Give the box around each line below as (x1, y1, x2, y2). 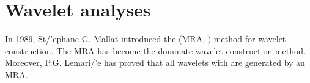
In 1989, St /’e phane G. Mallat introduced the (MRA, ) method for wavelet (5, 32, 286, 45)
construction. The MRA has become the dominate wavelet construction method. (5, 44, 306, 57)
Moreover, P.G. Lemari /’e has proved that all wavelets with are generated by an (5, 56, 305, 69)
